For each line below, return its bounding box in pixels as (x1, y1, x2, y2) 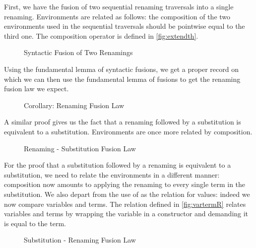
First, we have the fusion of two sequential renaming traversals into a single (4, 1, 234, 11)
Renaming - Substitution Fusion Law (24, 143, 136, 153)
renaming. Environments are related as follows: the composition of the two (4, 11, 231, 21)
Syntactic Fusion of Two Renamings (24, 47, 133, 58)
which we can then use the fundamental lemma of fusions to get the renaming (4, 73, 241, 84)
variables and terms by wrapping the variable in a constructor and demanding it (4, 208, 249, 219)
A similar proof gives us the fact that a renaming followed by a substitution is (4, 117, 241, 127)
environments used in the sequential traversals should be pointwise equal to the (4, 21, 245, 31)
